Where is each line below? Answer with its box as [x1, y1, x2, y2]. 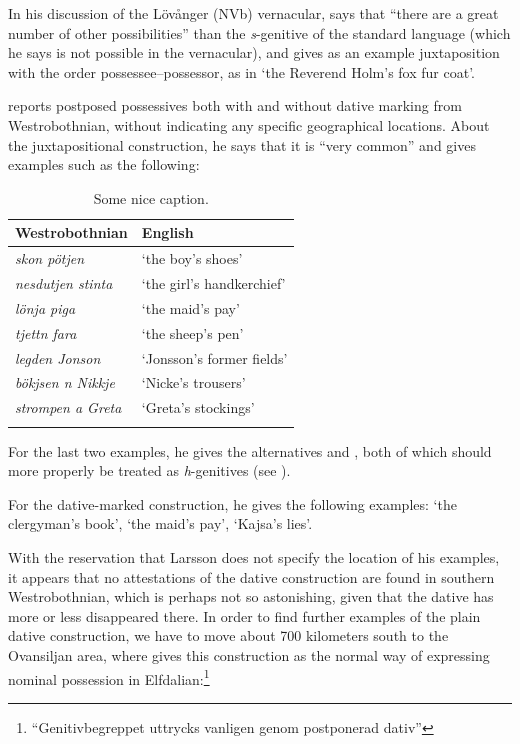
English [141, 222, 194, 243]
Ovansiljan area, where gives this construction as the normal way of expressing [8, 644, 490, 665]
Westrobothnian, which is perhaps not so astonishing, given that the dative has [8, 586, 494, 607]
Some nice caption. [93, 187, 209, 208]
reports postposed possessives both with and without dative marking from [8, 95, 462, 116]
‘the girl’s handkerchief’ [141, 273, 286, 294]
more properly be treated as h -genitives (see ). [8, 460, 291, 481]
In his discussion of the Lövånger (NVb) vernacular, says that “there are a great [8, 3, 499, 23]
